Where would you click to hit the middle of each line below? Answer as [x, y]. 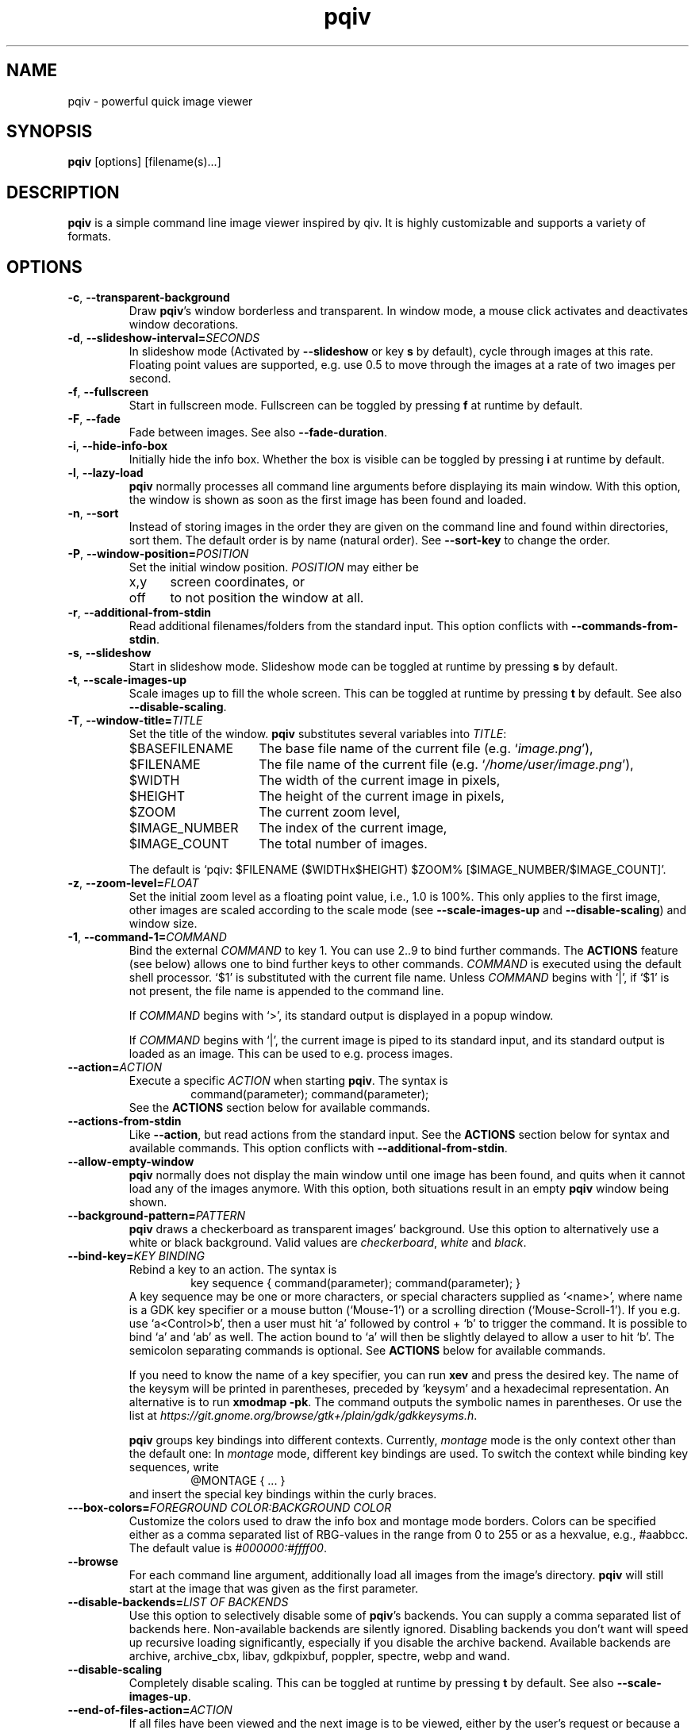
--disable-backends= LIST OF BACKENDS [178, 1602]
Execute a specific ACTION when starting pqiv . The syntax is [288, 1081]
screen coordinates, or [238, 582]
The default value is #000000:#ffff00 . [228, 1548]
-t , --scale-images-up [127, 680]
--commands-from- [625, 626]
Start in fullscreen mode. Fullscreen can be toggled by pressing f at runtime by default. [356, 406]
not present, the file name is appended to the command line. [286, 991]
